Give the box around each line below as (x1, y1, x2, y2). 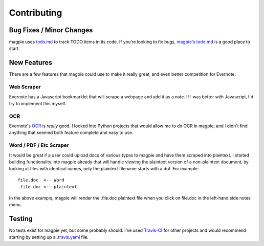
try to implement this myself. (9, 100, 66, 106)
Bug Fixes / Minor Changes (9, 26, 93, 34)
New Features (9, 59, 52, 67)
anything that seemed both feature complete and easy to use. (9, 130, 133, 135)
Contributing (9, 7, 62, 18)
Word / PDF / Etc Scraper (9, 142, 69, 149)
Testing (9, 214, 33, 223)
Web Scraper (9, 84, 41, 90)
